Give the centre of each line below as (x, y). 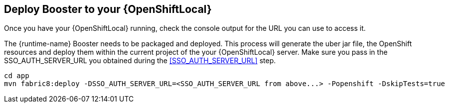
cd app (17, 76)
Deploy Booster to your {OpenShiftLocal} (108, 9)
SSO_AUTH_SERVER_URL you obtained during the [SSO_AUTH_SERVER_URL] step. (140, 61)
